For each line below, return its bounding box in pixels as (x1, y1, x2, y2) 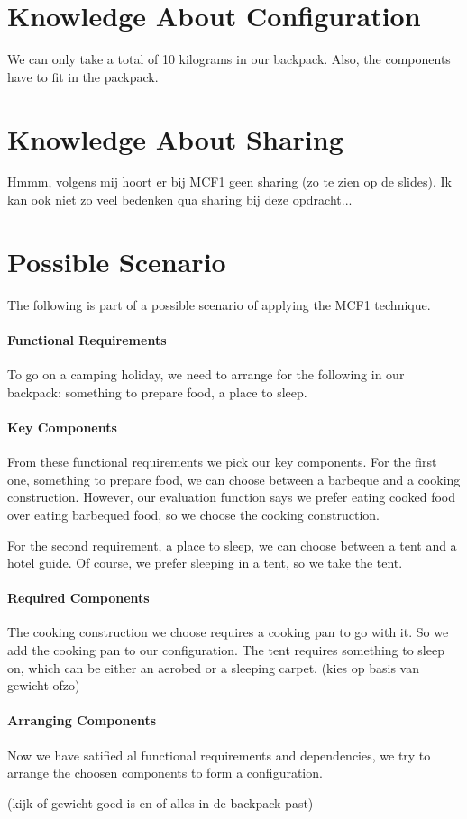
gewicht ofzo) (7, 676, 80, 695)
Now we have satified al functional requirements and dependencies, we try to (7, 745, 431, 764)
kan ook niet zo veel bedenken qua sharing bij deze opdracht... (7, 190, 353, 209)
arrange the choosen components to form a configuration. (7, 763, 323, 782)
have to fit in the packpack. (7, 67, 159, 86)
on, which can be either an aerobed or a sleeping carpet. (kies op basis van (7, 658, 420, 677)
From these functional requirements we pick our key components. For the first (7, 452, 437, 471)
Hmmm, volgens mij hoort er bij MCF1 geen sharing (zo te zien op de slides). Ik (7, 172, 452, 191)
